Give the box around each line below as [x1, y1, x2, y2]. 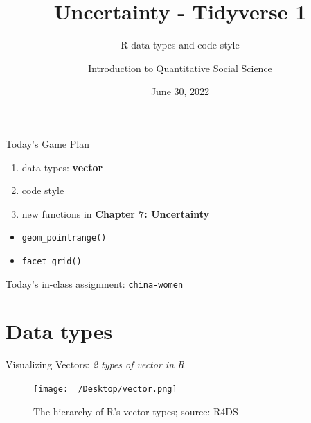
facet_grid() [21, 256, 82, 266]
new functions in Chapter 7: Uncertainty [21, 206, 210, 221]
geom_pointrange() [21, 233, 107, 243]
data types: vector [21, 159, 103, 174]
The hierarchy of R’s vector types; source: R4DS [33, 404, 238, 418]
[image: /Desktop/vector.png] [33, 383, 177, 394]
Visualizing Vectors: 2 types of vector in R [6, 357, 185, 372]
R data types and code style [121, 37, 240, 52]
